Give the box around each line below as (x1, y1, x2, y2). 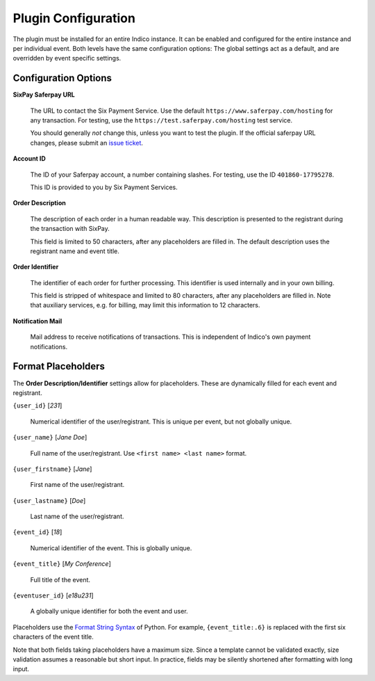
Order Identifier (12, 263, 59, 271)
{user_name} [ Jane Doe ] (12, 433, 87, 442)
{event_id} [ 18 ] (12, 528, 62, 536)
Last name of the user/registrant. (30, 512, 124, 521)
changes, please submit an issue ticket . (30, 138, 144, 147)
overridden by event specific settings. (12, 54, 122, 63)
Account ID (12, 154, 47, 163)
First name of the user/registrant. (30, 481, 125, 489)
